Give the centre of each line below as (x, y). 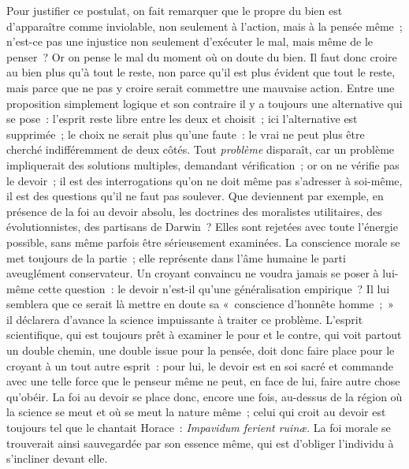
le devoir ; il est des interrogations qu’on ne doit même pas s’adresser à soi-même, (204, 180)
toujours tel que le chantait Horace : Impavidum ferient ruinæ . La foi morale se (199, 428)
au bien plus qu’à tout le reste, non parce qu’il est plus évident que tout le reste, (201, 72)
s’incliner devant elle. (57, 458)
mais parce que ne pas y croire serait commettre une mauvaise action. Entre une (201, 87)
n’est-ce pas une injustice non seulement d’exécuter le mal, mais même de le (190, 41)
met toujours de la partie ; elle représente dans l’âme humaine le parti (176, 257)
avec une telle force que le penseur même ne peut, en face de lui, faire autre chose (203, 381)
